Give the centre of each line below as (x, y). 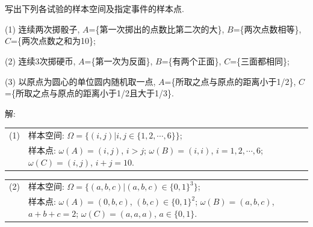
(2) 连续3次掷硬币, (40, 61)
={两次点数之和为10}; (53, 41)
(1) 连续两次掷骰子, (42, 29)
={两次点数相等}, (267, 29)
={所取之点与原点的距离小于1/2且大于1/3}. (89, 93)
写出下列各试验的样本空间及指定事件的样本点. (95, 9)
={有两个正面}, (191, 61)
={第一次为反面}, (119, 61)
